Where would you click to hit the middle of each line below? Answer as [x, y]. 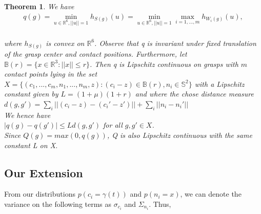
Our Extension [44, 172]
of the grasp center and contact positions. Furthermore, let [96, 54]
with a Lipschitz [219, 84]
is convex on [65, 43]
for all [113, 125]
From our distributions [40, 194]
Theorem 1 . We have [39, 6]
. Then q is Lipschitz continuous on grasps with [164, 64]
